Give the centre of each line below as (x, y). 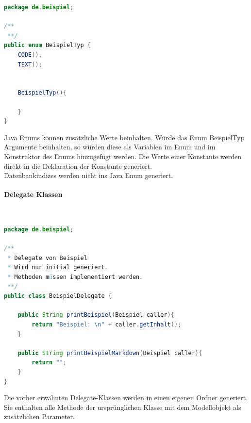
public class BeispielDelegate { (58, 296)
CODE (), (30, 55)
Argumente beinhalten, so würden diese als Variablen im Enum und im (110, 147)
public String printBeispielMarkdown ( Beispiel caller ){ (110, 353)
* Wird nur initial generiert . (58, 268)
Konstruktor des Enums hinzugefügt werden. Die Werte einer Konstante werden (123, 156)
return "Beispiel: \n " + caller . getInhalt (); (107, 325)
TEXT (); (30, 64)
